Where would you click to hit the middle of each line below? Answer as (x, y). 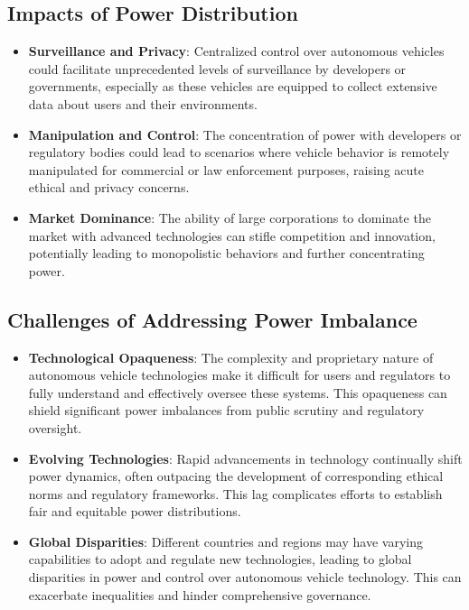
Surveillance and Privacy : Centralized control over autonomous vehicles (236, 51)
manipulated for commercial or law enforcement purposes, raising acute (226, 169)
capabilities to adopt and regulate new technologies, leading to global (220, 559)
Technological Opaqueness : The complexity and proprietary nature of (231, 357)
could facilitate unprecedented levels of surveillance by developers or (217, 68)
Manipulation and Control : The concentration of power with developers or (245, 134)
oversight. (55, 427)
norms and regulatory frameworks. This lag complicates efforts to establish (235, 493)
